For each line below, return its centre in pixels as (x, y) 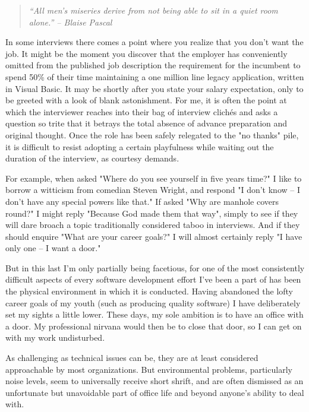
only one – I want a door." (53, 248)
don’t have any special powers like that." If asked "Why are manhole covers (142, 201)
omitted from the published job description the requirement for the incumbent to (153, 65)
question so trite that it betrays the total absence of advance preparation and (146, 123)
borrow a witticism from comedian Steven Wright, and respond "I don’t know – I (153, 190)
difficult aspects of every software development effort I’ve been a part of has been (153, 279)
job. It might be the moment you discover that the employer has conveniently (146, 53)
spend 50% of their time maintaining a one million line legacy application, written (155, 76)
